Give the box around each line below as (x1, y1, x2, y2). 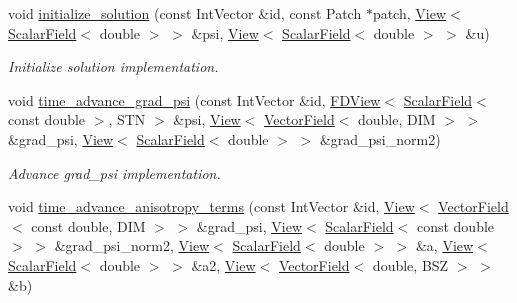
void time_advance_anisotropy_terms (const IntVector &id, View (8, 196, 415, 217)
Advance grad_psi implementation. (8, 162, 221, 183)
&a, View (415, 235, 474, 256)
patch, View (372, 3, 446, 23)
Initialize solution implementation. (8, 56, 219, 77)
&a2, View (191, 254, 256, 275)
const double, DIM (31, 215, 146, 236)
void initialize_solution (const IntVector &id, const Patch (8, 3, 362, 23)
